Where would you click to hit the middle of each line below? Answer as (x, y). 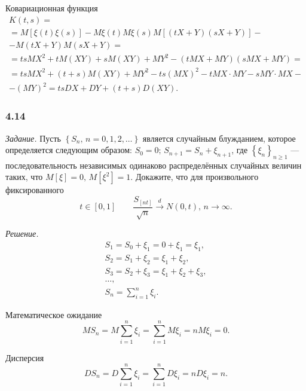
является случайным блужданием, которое (219, 138)
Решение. (22, 233)
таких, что (24, 177)
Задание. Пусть (33, 138)
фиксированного (35, 190)
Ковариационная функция (52, 8)
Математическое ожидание (54, 314)
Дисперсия (25, 357)
